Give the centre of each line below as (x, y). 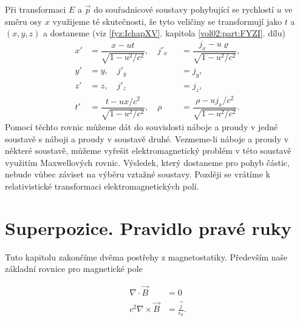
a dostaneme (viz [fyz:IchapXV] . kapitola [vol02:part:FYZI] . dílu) (164, 33)
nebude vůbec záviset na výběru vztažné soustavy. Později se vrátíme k (138, 174)
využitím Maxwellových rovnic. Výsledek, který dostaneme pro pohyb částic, (147, 162)
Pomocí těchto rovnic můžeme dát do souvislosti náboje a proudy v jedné (141, 127)
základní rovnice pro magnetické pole (74, 269)
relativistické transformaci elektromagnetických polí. (102, 186)
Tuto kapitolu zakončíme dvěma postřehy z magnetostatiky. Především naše (146, 256)
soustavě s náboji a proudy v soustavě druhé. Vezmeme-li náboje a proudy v (147, 138)
